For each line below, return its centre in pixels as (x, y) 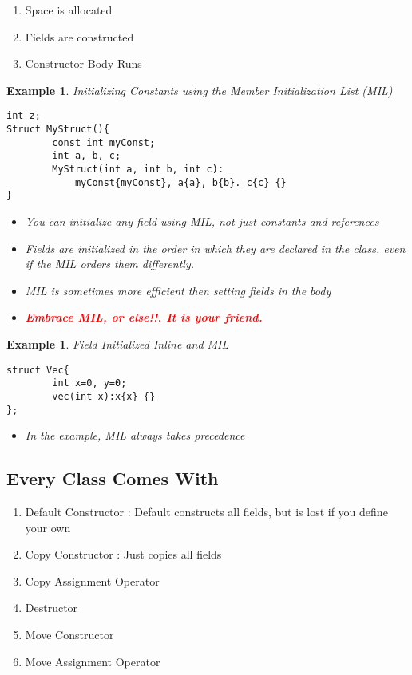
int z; (24, 116)
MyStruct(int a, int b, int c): (138, 169)
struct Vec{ (38, 370)
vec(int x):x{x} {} (104, 396)
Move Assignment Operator (93, 661)
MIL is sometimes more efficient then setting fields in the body (178, 290)
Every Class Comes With (113, 478)
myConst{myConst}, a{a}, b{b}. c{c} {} (180, 182)
